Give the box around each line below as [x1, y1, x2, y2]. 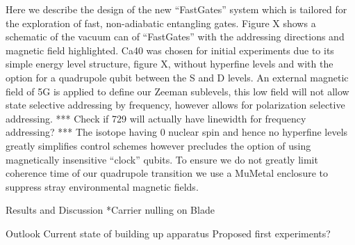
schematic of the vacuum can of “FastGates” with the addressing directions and [6, 29, 345, 44]
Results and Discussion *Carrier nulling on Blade [6, 203, 215, 217]
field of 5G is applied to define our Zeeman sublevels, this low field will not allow [6, 84, 349, 98]
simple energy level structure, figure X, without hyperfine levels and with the [6, 56, 333, 71]
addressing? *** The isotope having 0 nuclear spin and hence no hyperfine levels [6, 125, 348, 139]
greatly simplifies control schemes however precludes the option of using [6, 138, 311, 152]
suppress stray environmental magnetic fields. [6, 179, 199, 193]
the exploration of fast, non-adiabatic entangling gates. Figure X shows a [6, 15, 316, 30]
